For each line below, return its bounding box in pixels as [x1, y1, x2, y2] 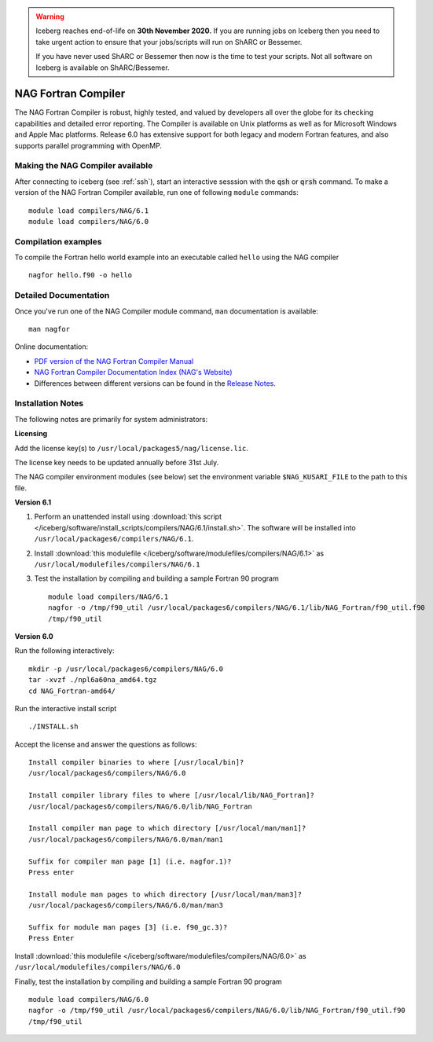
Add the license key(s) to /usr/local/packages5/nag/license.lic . [14, 443, 249, 453]
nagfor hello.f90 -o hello [28, 271, 133, 280]
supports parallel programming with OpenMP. [14, 141, 163, 150]
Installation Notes [14, 398, 84, 409]
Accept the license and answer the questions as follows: [14, 739, 197, 749]
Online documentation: [14, 342, 89, 351]
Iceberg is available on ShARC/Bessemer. [35, 63, 170, 72]
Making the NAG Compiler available [14, 160, 153, 171]
